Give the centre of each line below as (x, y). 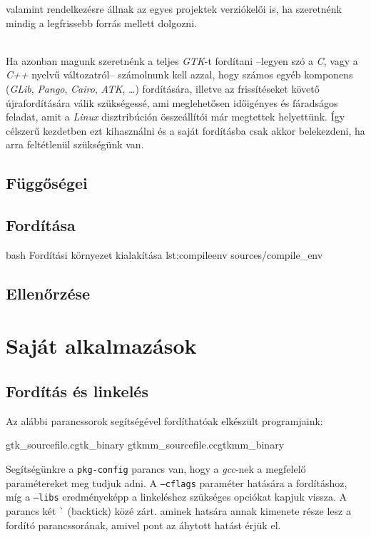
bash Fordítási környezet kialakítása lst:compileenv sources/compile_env (164, 254)
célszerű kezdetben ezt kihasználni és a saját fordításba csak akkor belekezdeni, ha (185, 130)
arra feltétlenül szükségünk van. (75, 144)
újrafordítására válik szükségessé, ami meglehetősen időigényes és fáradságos (172, 102)
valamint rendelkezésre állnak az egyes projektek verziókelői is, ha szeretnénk (174, 9)
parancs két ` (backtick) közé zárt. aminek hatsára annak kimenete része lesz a (178, 511)
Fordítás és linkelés (77, 391)
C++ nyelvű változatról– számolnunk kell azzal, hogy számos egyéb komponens (179, 75)
